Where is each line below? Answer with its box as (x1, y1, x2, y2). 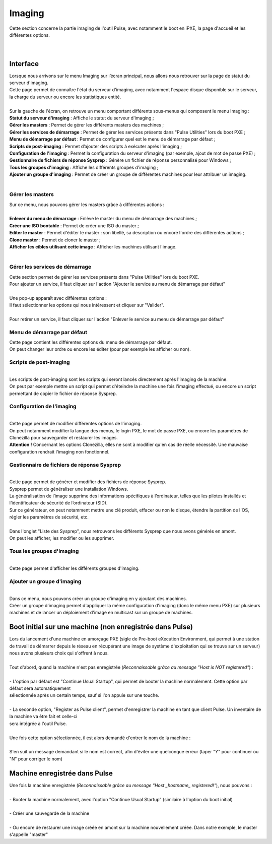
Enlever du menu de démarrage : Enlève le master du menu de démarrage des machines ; (9, 216, 197, 222)
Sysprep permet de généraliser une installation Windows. (9, 486, 128, 492)
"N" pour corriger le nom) (9, 756, 63, 762)
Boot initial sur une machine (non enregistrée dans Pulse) (9, 623, 193, 631)
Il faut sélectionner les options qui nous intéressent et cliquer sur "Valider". (9, 302, 165, 308)
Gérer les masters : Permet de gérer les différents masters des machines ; (9, 122, 164, 128)
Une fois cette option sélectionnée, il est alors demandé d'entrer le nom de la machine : (9, 735, 191, 741)
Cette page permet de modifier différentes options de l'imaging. (9, 421, 142, 427)
